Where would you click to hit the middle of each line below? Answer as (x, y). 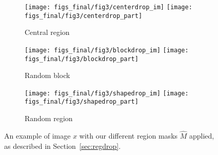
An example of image (37, 135)
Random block (47, 75)
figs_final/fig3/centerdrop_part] (84, 16)
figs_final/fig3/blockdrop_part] (82, 59)
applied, (202, 135)
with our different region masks (128, 135)
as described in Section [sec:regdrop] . (63, 146)
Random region (49, 118)
